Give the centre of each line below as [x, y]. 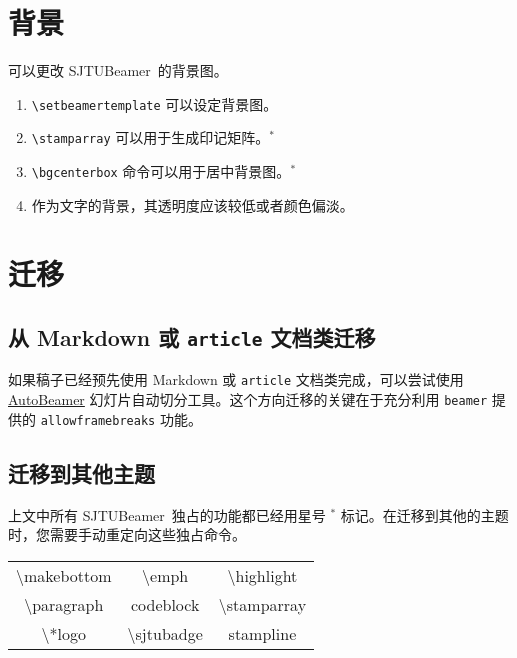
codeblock [165, 604]
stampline [262, 633]
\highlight [262, 575]
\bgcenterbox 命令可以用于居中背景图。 [161, 171]
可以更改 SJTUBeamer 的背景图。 [118, 70]
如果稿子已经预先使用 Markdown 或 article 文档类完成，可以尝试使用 [236, 379]
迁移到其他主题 [81, 472]
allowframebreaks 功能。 [121, 418]
